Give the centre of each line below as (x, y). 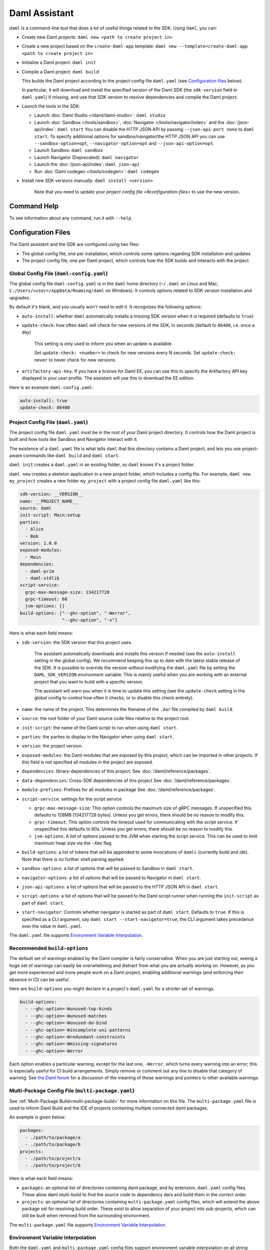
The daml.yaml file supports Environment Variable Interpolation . (76, 935)
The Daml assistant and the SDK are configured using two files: (74, 244)
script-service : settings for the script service (72, 799)
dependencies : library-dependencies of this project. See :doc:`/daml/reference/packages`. (116, 771)
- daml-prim (40, 571)
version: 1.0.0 (38, 543)
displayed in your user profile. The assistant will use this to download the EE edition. (108, 378)
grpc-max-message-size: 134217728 (67, 592)
